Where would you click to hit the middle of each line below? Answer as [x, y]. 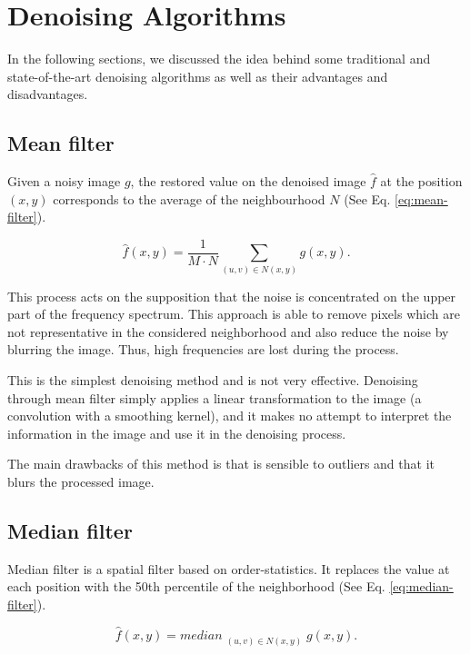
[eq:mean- [421, 198]
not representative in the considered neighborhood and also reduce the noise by [228, 331]
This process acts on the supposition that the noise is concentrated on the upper [232, 296]
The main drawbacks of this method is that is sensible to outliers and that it [221, 464]
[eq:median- [421, 586]
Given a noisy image [64, 181]
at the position [421, 181]
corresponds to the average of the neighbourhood [189, 198]
